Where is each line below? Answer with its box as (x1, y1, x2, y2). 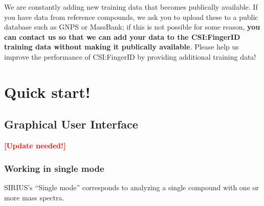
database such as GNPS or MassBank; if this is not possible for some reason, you (4, 21, 260, 32)
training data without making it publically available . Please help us (4, 41, 239, 52)
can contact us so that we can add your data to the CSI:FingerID (4, 31, 240, 42)
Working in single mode (4, 162, 104, 174)
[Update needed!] (4, 140, 66, 151)
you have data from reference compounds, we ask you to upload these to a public (4, 11, 258, 22)
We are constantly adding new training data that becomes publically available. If (4, 2, 258, 12)
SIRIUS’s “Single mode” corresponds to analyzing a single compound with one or (4, 182, 259, 192)
